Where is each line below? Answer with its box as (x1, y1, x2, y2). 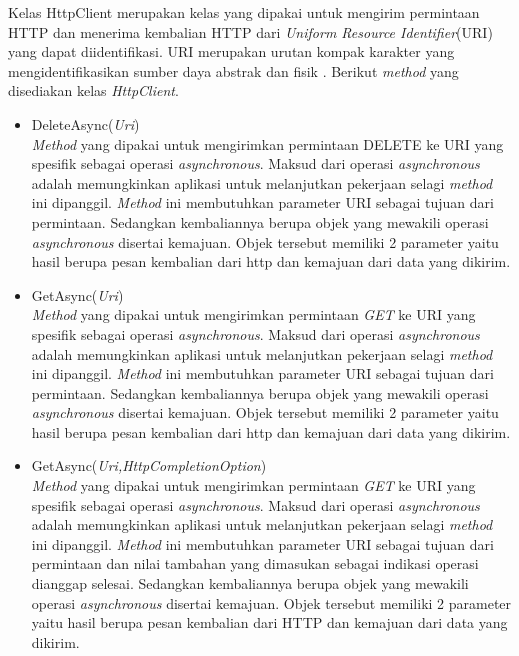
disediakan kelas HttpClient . (8, 80, 179, 101)
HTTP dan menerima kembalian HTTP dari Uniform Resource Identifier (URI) (8, 21, 493, 42)
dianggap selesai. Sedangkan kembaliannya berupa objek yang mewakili (31, 573, 469, 594)
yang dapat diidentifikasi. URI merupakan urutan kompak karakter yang (8, 41, 455, 62)
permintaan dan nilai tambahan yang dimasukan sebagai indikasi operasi (31, 553, 479, 574)
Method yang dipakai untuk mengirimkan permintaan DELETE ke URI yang (31, 133, 504, 154)
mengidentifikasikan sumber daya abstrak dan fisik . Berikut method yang (8, 60, 459, 81)
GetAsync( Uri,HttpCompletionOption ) (31, 455, 267, 476)
